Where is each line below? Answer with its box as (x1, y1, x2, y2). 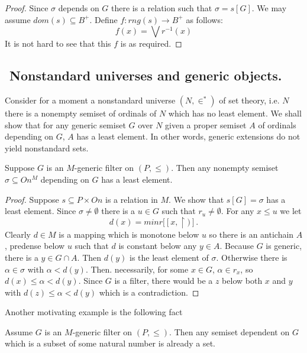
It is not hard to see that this (5, 37, 111, 50)
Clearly (5, 228, 31, 240)
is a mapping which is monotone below (59, 228, 199, 240)
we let (280, 205, 302, 217)
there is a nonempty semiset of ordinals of (5, 106, 157, 119)
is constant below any (118, 239, 197, 252)
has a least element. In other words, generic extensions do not (76, 130, 300, 143)
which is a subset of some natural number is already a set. (5, 337, 215, 349)
